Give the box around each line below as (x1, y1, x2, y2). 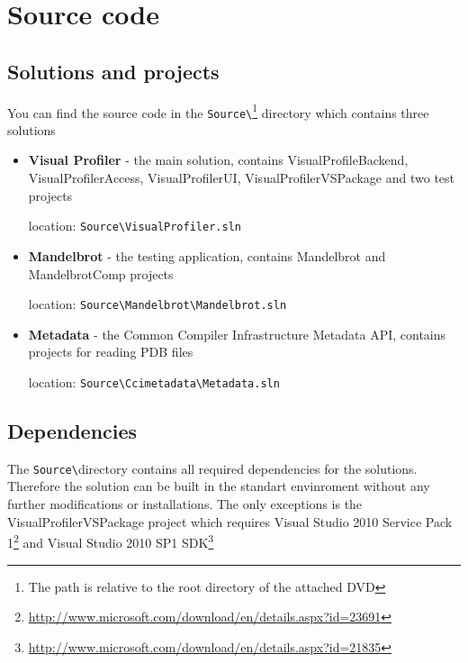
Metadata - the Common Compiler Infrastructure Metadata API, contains (28, 324, 446, 343)
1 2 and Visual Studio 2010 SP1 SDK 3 (7, 531, 214, 551)
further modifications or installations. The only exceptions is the (7, 495, 363, 513)
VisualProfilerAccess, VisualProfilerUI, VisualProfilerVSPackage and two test (28, 168, 455, 187)
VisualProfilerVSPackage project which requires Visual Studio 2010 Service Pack (7, 512, 453, 531)
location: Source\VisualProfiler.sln (28, 216, 241, 235)
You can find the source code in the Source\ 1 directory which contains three (7, 100, 429, 122)
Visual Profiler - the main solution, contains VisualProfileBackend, (28, 150, 409, 169)
